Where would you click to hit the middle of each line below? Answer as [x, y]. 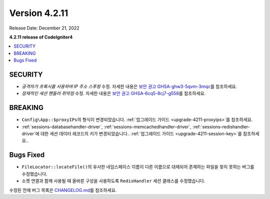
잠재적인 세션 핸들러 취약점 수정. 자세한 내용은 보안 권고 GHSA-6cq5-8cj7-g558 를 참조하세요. [114, 93]
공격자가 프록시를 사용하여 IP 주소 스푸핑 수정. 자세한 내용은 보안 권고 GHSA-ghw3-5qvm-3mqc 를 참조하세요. [129, 86]
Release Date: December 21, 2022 [44, 28]
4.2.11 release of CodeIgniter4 [41, 37]
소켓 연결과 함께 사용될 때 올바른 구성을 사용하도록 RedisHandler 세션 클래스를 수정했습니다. [113, 181]
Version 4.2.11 [39, 13]
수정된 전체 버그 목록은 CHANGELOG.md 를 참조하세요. [63, 190]
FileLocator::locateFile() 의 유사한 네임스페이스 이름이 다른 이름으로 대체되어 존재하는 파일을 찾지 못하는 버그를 [138, 167]
